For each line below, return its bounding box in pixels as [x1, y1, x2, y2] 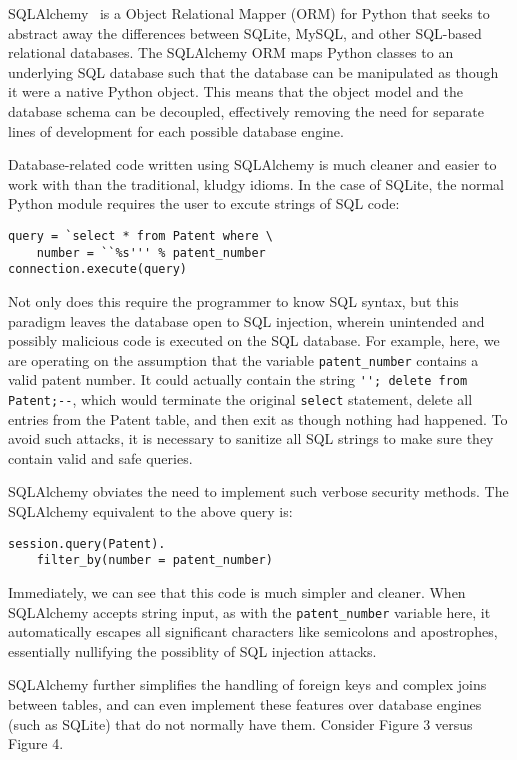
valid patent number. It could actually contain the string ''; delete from [8, 369, 468, 390]
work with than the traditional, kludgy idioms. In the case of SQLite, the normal [8, 173, 504, 194]
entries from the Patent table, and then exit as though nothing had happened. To [8, 408, 508, 429]
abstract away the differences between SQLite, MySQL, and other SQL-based [8, 22, 482, 43]
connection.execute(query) [8, 262, 187, 277]
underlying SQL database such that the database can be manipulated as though [8, 61, 499, 82]
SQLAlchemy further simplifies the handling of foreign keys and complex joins [8, 674, 487, 695]
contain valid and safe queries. [8, 447, 193, 468]
